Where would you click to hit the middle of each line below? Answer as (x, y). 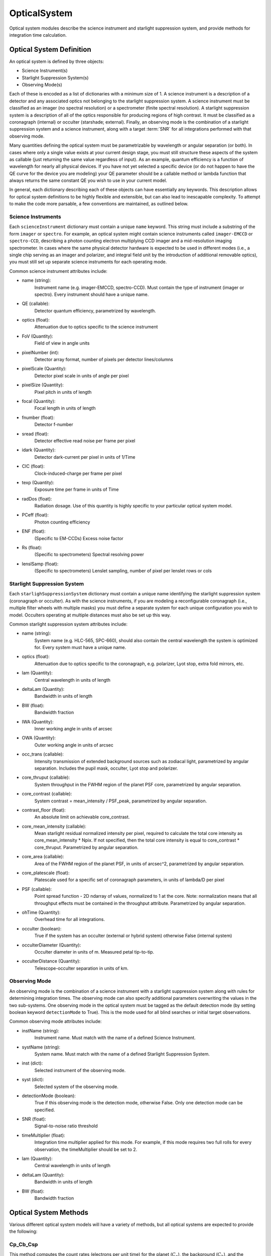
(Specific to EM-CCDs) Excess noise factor (79, 538)
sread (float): (35, 434)
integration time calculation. (38, 35)
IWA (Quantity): (38, 721)
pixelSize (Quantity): (43, 385)
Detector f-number (54, 425)
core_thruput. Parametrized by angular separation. (87, 847)
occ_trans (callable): (43, 754)
